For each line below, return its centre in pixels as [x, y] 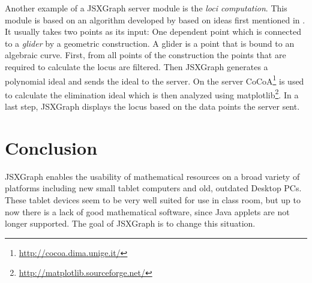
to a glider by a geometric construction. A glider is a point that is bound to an [150, 43]
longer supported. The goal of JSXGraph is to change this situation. [130, 223]
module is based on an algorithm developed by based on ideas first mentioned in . [155, 19]
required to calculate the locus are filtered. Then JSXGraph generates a [136, 66]
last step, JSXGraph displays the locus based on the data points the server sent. [152, 106]
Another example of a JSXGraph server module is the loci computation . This [146, 8]
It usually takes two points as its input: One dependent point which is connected [153, 31]
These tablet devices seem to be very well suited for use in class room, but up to [153, 199]
